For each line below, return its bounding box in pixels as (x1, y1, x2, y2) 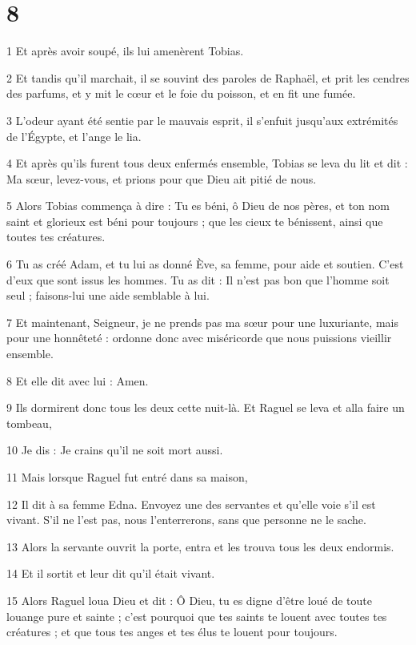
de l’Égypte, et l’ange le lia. (6, 127, 142, 144)
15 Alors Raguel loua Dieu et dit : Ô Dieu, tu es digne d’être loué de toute (6, 591, 372, 608)
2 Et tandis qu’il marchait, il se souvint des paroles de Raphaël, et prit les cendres (6, 69, 410, 86)
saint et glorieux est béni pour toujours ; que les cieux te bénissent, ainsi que (6, 212, 383, 229)
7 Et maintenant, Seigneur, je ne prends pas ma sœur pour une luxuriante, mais (6, 313, 398, 330)
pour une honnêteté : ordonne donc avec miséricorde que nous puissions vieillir (6, 329, 392, 346)
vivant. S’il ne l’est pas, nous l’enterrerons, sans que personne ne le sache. (6, 511, 366, 528)
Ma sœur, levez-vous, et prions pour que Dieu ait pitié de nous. (6, 170, 317, 187)
